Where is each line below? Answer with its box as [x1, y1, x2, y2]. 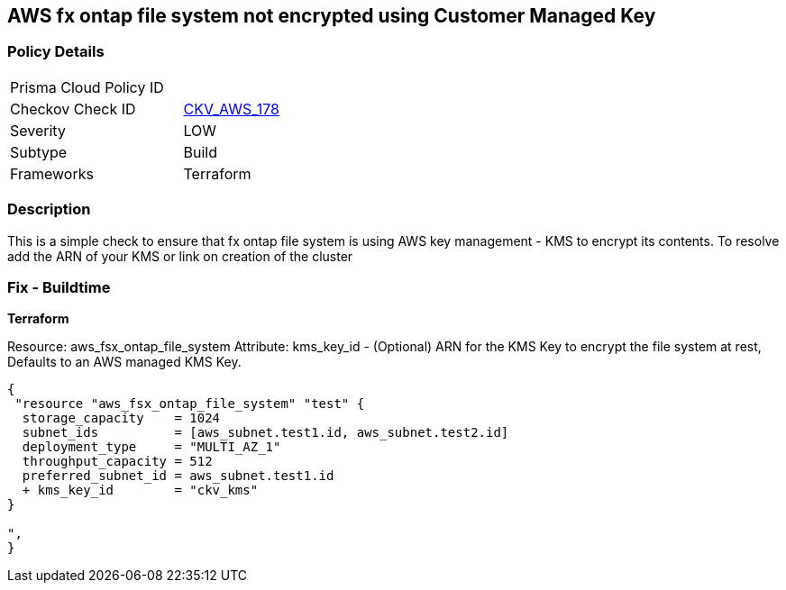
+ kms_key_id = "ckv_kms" [22, 483, 259, 498]
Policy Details [7, 42, 105, 61]
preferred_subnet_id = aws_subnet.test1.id [22, 468, 334, 484]
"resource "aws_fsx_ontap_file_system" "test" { [14, 396, 365, 412]
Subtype [10, 142, 68, 161]
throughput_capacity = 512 [22, 454, 213, 469]
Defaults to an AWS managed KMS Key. [7, 354, 242, 370]
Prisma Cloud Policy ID [10, 77, 164, 96]
